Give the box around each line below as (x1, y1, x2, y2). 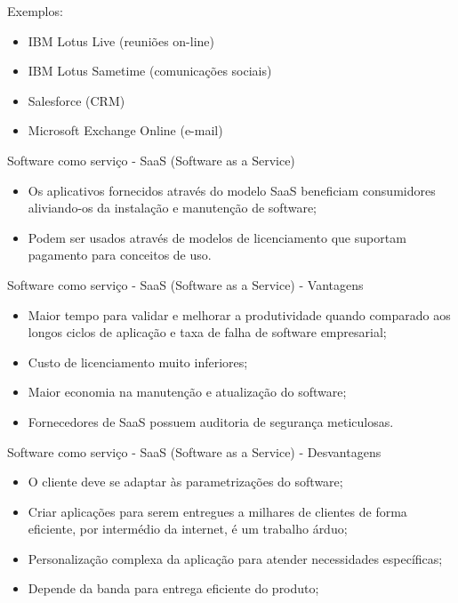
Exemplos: (7, 2, 63, 20)
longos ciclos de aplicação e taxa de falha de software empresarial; (28, 323, 387, 342)
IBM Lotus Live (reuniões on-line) (28, 31, 215, 50)
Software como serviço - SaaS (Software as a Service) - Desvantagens (7, 442, 382, 461)
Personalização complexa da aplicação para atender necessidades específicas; (28, 549, 443, 567)
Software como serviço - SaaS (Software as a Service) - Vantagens (7, 275, 364, 293)
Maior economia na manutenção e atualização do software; (28, 382, 347, 401)
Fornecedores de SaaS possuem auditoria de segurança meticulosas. (28, 412, 394, 430)
